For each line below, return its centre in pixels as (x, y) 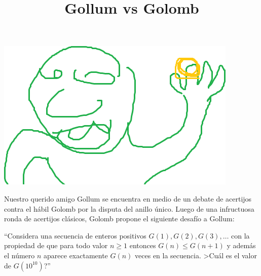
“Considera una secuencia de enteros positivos (75, 235)
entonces (143, 245)
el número (20, 255)
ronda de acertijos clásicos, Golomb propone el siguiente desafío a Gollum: (119, 219)
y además (241, 245)
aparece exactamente (76, 255)
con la (240, 235)
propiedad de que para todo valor (56, 245)
